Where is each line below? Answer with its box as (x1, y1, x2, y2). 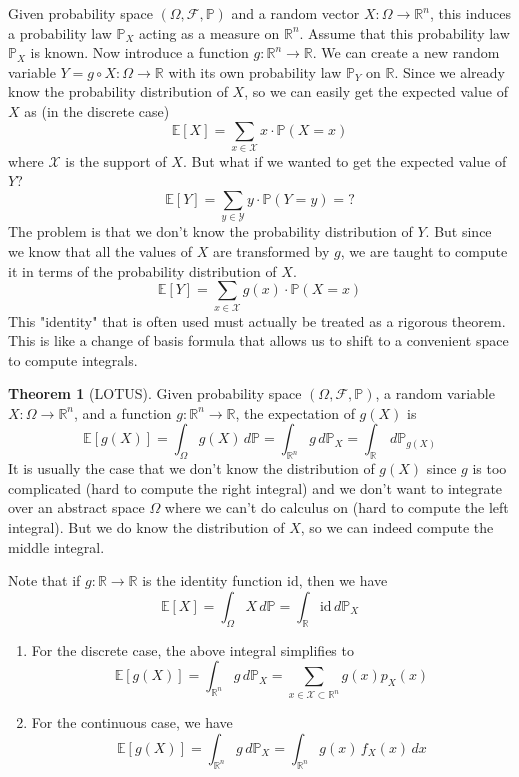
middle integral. (8, 536, 105, 557)
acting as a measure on (139, 22, 280, 43)
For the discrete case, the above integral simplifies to (31, 639, 354, 660)
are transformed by (212, 241, 330, 261)
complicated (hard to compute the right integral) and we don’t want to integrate (8, 477, 503, 498)
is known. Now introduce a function (30, 42, 249, 63)
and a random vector (231, 3, 360, 23)
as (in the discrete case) (24, 100, 170, 121)
